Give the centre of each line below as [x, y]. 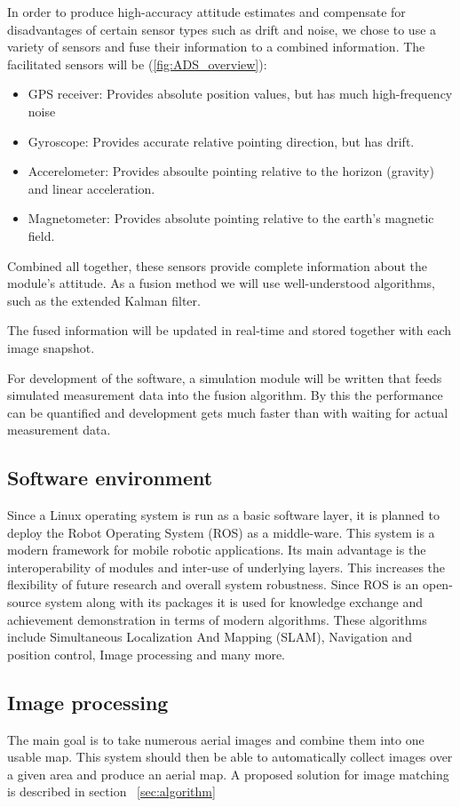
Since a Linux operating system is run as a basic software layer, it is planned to [223, 515]
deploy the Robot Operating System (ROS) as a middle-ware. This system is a [221, 532]
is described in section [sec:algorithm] [111, 791]
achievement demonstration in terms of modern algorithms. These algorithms [217, 619]
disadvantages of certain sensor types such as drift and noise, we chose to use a [222, 29]
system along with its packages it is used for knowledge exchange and [234, 602]
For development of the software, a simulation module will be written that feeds [225, 377]
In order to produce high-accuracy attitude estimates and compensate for [206, 12]
